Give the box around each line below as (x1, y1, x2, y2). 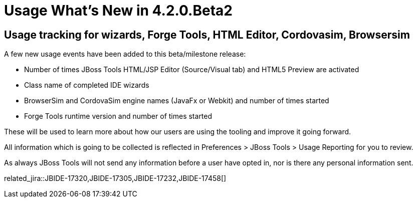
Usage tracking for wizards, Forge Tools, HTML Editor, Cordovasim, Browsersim (4, 28, 410, 41)
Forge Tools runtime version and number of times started (24, 112, 213, 121)
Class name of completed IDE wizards (24, 81, 149, 90)
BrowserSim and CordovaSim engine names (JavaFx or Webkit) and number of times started (24, 96, 329, 105)
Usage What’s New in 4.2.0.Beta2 (4, 2, 233, 19)
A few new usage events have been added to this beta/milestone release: (4, 50, 246, 59)
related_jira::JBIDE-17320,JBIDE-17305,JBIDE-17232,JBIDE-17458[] (4, 174, 227, 183)
